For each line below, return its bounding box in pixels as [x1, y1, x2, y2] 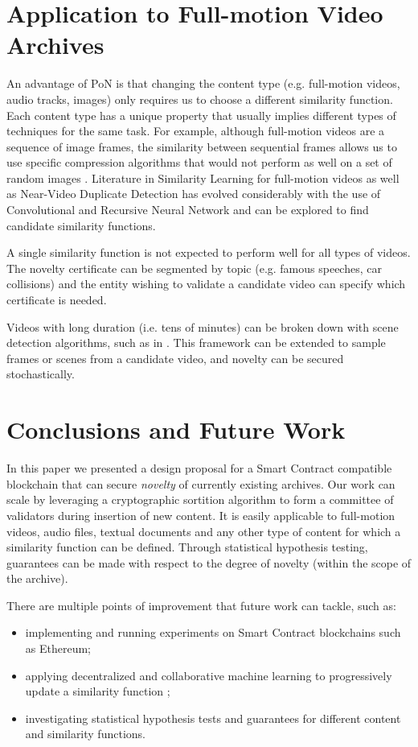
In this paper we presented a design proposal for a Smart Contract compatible [6, 460, 392, 477]
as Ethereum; [25, 640, 91, 657]
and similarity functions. [25, 725, 145, 742]
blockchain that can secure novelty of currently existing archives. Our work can [6, 475, 395, 492]
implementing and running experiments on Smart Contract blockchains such [25, 624, 401, 641]
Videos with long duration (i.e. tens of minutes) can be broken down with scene [6, 318, 399, 335]
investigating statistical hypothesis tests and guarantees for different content [25, 709, 401, 726]
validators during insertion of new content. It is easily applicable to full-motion [6, 506, 395, 523]
